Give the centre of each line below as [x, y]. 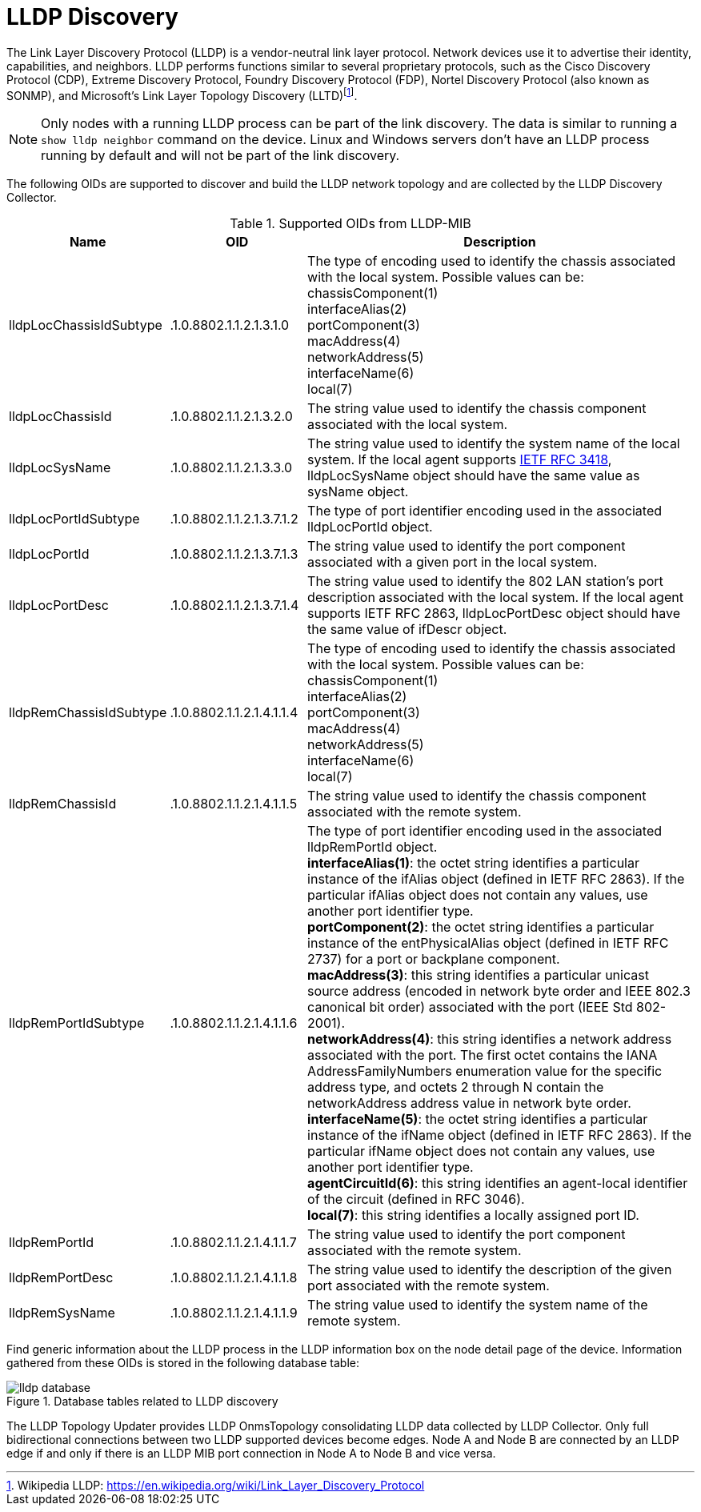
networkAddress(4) [369, 1039]
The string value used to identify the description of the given [490, 1270]
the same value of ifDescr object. [407, 630]
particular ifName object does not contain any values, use [481, 1151]
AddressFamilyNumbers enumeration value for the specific [485, 1071]
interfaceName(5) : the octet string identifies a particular [478, 1119]
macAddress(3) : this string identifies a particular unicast [478, 975]
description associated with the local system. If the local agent [495, 598]
